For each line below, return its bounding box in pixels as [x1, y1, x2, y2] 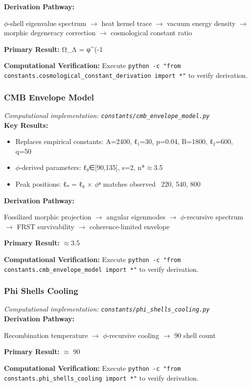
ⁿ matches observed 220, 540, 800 [98, 178, 201, 189]
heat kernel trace [101, 18, 152, 28]
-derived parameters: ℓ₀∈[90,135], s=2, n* [20, 162, 145, 172]
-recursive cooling [107, 330, 160, 340]
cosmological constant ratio [111, 27, 192, 38]
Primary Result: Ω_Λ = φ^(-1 [4, 44, 103, 54]
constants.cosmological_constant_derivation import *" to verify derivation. [4, 70, 248, 80]
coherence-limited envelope [90, 221, 170, 231]
